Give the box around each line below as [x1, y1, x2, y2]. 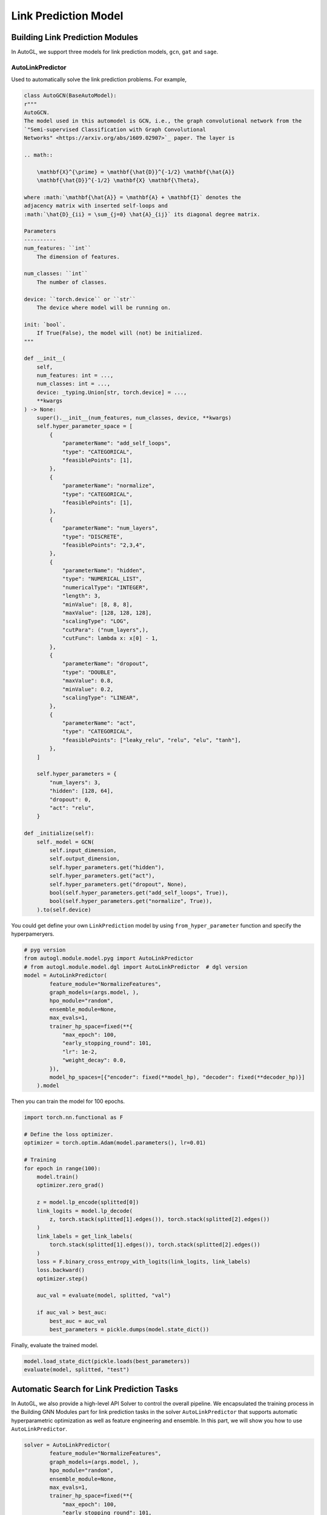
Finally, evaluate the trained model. [11, 1342, 99, 1349]
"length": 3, [62, 593, 101, 599]
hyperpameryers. [11, 930, 54, 937]
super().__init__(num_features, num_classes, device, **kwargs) [36, 415, 232, 421]
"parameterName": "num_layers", [62, 525, 159, 531]
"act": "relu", [49, 805, 95, 811]
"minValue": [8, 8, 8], [62, 601, 133, 608]
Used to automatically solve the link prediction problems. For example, [11, 76, 187, 83]
